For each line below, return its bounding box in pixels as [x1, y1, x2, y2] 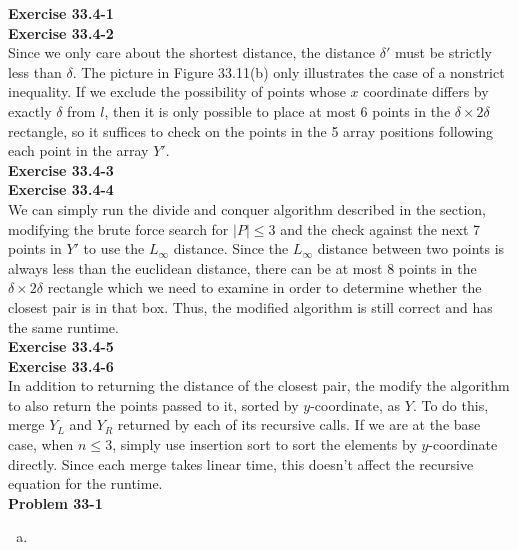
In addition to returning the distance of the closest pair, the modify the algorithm [8, 375, 510, 396]
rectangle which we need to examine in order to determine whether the [47, 277, 482, 298]
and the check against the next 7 [280, 218, 481, 239]
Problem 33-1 [8, 492, 103, 513]
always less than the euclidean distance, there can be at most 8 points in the [8, 257, 477, 278]
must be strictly [394, 42, 493, 63]
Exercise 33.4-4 [8, 179, 114, 200]
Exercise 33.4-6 [8, 355, 114, 376]
